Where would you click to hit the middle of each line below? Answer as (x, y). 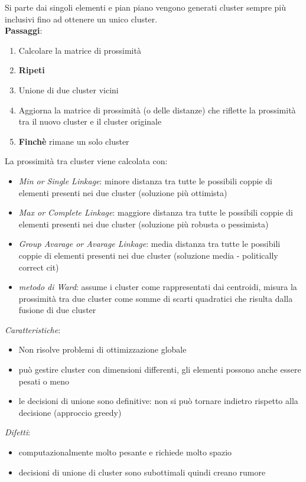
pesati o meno (44, 381)
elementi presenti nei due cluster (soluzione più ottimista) (123, 192)
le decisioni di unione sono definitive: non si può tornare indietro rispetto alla (158, 401)
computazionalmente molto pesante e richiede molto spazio (125, 452)
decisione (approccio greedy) (70, 412)
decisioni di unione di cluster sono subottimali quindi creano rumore (142, 472)
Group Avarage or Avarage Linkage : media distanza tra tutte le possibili (149, 244)
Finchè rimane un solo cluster (74, 141)
